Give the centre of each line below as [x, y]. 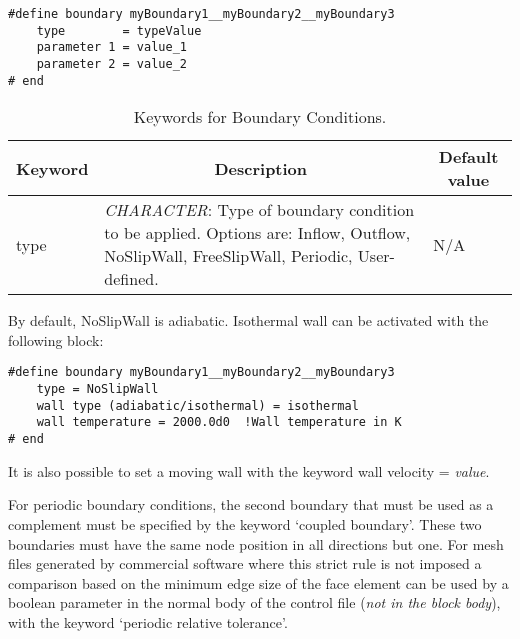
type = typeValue [119, 30]
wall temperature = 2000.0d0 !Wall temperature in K [219, 422]
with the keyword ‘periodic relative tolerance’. [148, 621]
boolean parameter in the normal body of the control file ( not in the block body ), [254, 602]
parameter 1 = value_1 [111, 47]
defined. [131, 279]
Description [261, 168]
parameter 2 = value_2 [111, 63]
